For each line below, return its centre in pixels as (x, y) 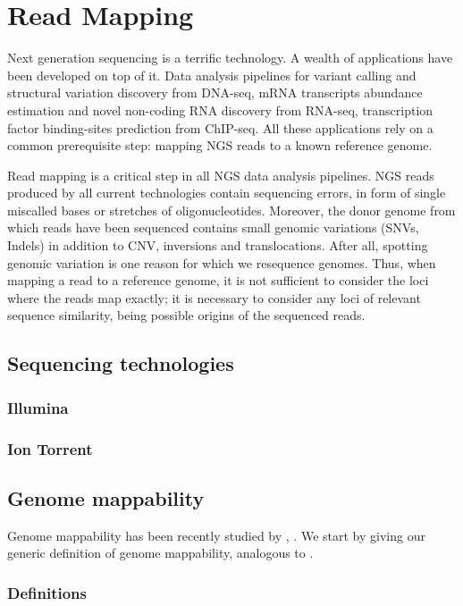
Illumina (38, 407)
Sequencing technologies (121, 363)
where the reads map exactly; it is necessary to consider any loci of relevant (214, 297)
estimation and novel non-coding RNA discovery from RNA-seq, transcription (220, 109)
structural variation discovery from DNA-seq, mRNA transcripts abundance (215, 93)
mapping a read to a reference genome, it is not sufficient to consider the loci (218, 280)
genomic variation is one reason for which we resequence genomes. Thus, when (222, 262)
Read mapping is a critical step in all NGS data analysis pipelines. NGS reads (221, 175)
